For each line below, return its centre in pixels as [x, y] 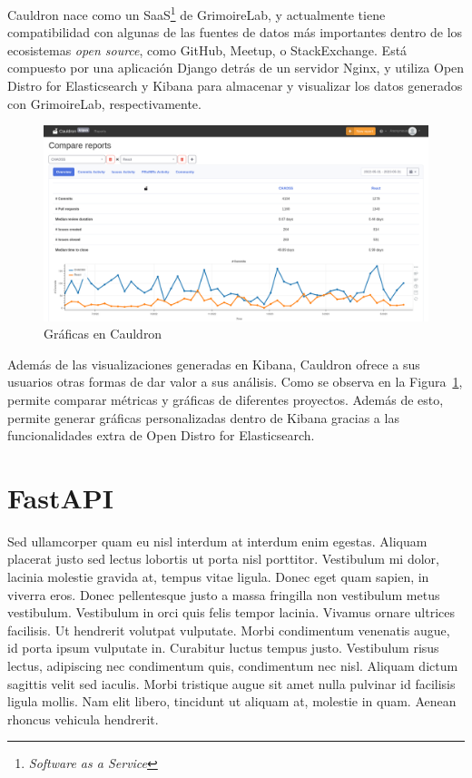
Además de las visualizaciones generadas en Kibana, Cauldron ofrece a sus [214, 364]
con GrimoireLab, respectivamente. [104, 103]
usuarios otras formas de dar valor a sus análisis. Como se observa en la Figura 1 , [235, 382]
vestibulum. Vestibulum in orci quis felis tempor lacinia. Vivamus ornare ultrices [231, 612]
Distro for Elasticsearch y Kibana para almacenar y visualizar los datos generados [235, 86]
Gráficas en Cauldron [103, 334]
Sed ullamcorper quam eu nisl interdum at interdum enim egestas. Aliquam [217, 541]
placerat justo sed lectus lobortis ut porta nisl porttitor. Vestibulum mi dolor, [223, 559]
